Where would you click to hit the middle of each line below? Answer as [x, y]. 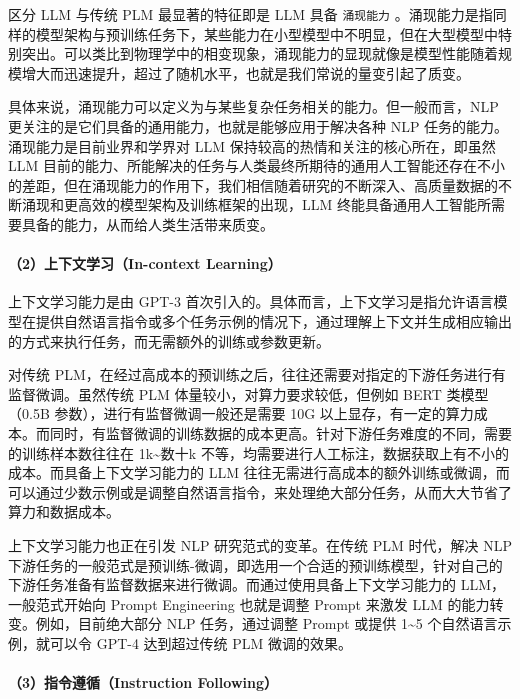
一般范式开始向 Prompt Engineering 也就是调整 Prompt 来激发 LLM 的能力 [249, 603]
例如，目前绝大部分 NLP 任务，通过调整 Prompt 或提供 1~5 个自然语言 [266, 623]
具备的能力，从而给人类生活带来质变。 [147, 224]
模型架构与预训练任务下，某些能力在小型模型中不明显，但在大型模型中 [266, 33]
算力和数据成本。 [64, 511]
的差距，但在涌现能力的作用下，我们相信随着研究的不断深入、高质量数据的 [253, 184]
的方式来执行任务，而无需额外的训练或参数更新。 [169, 340]
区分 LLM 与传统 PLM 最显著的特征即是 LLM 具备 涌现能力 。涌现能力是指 [250, 14]
